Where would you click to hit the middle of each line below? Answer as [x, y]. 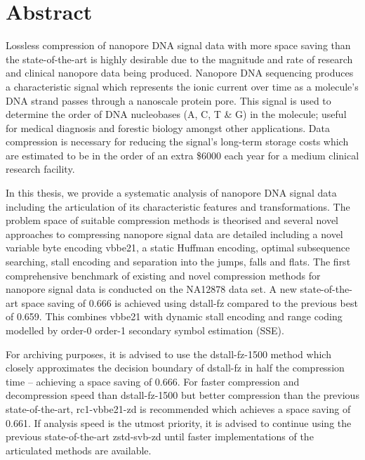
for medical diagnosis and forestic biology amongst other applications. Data [168, 127]
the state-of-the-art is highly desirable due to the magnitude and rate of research [179, 59]
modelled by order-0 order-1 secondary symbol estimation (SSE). [145, 330]
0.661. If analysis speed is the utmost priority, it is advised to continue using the [179, 422]
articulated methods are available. [79, 450]
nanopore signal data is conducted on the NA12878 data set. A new [151, 289]
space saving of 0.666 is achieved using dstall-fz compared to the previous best [190, 302]
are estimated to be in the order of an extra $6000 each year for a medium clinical [182, 155]
